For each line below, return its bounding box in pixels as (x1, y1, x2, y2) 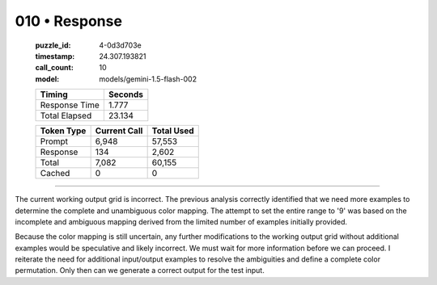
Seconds (108, 89, 143, 100)
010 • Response (15, 12, 123, 30)
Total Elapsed (40, 110, 92, 121)
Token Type (40, 125, 87, 136)
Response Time (40, 99, 100, 111)
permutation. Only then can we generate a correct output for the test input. (15, 266, 265, 275)
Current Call (95, 125, 143, 136)
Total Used (151, 125, 194, 136)
